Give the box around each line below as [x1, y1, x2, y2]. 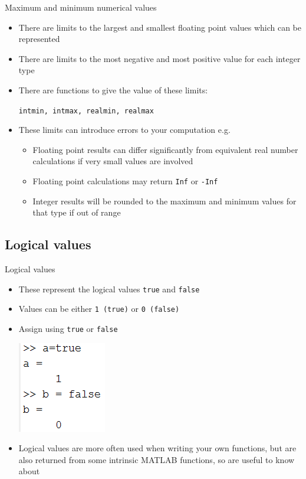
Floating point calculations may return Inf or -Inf [32, 175, 218, 187]
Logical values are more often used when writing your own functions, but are [18, 442, 297, 454]
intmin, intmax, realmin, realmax [18, 106, 154, 115]
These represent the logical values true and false [18, 282, 200, 295]
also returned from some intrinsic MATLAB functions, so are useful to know [18, 453, 295, 465]
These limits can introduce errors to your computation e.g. [18, 123, 231, 136]
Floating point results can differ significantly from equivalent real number [32, 143, 298, 155]
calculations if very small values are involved [32, 155, 193, 167]
